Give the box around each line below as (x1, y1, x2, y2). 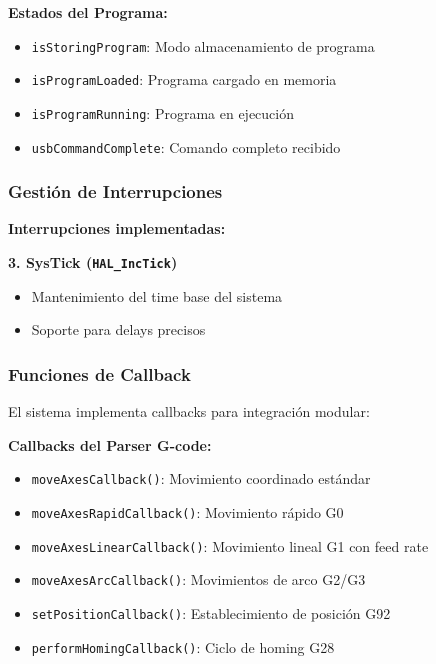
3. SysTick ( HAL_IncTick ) (8, 252, 178, 273)
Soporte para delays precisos (31, 319, 206, 340)
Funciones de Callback (8, 361, 191, 386)
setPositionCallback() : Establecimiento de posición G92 (31, 602, 391, 623)
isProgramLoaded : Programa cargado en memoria (31, 69, 337, 90)
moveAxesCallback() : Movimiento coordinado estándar (31, 468, 371, 489)
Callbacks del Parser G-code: (8, 434, 212, 455)
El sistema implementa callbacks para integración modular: (8, 401, 370, 422)
